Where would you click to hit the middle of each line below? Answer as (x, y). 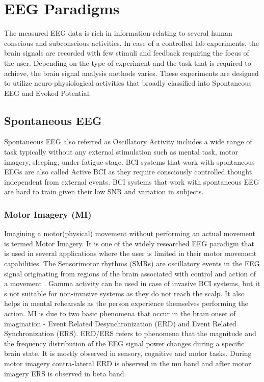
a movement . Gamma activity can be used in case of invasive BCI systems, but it (132, 283)
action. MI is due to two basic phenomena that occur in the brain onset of (120, 313)
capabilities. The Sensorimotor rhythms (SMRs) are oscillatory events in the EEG (132, 263)
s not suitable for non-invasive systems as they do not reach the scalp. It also (124, 293)
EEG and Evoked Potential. (48, 93)
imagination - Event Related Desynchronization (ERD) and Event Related (120, 323)
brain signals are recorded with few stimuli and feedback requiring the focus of (127, 53)
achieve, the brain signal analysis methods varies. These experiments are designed (131, 73)
